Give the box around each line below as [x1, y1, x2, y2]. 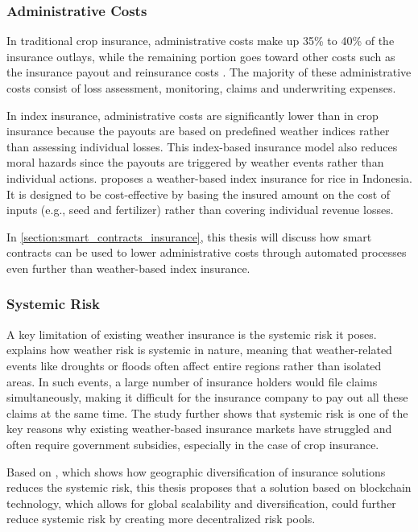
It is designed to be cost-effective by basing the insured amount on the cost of [6, 185, 391, 202]
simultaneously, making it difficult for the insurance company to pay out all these [6, 389, 408, 406]
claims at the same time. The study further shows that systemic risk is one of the [6, 404, 408, 421]
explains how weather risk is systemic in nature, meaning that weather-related [6, 341, 392, 358]
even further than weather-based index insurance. [6, 259, 250, 276]
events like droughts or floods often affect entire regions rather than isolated [6, 357, 382, 373]
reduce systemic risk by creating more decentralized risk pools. [6, 510, 316, 527]
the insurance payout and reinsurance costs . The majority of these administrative [6, 64, 412, 80]
